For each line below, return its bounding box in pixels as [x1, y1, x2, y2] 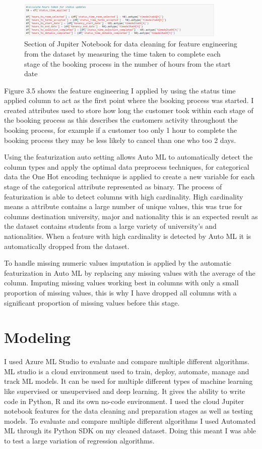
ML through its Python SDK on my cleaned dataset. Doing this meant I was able [4, 425, 256, 436]
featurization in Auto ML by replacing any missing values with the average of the [4, 267, 255, 278]
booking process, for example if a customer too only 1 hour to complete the [4, 125, 237, 135]
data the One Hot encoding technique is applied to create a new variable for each [4, 171, 255, 182]
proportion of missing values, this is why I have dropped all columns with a [4, 287, 237, 297]
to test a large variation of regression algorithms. [4, 435, 155, 446]
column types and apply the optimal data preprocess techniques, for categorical [4, 161, 249, 172]
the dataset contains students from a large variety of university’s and [4, 221, 217, 231]
